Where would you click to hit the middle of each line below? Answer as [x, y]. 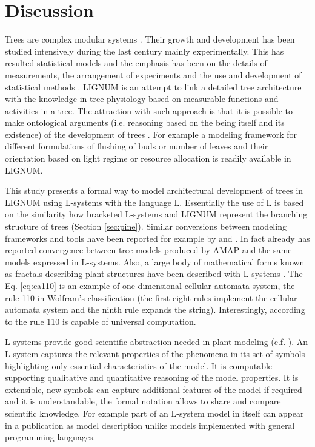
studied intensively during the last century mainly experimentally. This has [144, 51]
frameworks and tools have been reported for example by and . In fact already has [157, 238]
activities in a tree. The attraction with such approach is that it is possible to [149, 110]
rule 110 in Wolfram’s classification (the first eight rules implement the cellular [151, 297]
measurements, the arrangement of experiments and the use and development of [153, 74]
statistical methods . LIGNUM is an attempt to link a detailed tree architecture [153, 87]
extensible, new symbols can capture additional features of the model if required [154, 389]
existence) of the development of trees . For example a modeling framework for [151, 134]
